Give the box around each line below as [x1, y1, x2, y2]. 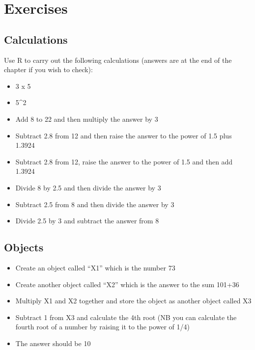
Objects [4, 240, 44, 255]
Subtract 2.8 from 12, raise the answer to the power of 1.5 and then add [15, 156, 233, 166]
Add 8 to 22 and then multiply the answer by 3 [15, 113, 158, 124]
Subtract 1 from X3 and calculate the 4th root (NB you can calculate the [15, 312, 237, 322]
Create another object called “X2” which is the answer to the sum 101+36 [15, 279, 239, 289]
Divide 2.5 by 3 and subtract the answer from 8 [15, 215, 159, 226]
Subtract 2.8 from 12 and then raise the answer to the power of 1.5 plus [15, 130, 232, 140]
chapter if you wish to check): [4, 64, 93, 75]
